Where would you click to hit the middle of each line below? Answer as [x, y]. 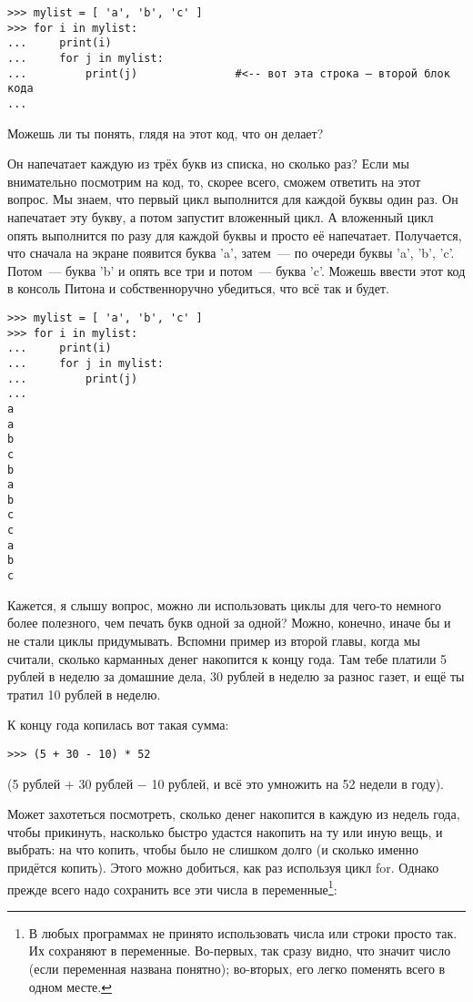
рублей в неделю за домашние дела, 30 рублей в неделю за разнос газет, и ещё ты [236, 676]
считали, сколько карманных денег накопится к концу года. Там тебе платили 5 [227, 658]
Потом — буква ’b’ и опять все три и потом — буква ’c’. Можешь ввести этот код [236, 270]
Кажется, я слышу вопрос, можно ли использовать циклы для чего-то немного [225, 604]
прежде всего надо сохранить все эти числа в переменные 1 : [172, 887]
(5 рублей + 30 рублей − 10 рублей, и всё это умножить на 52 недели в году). [226, 783]
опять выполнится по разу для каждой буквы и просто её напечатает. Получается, [235, 235]
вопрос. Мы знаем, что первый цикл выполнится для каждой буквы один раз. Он [233, 199]
